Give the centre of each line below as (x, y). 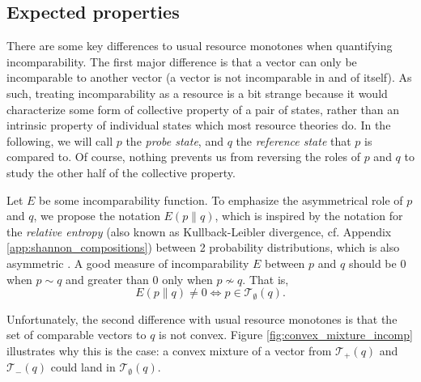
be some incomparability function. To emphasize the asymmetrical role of (221, 199)
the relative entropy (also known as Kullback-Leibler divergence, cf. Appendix (199, 231)
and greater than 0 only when (139, 279)
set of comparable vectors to (77, 335)
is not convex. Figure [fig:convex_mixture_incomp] (286, 335)
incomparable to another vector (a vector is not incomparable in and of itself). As (209, 77)
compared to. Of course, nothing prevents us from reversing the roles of (183, 157)
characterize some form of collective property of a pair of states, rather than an (203, 109)
